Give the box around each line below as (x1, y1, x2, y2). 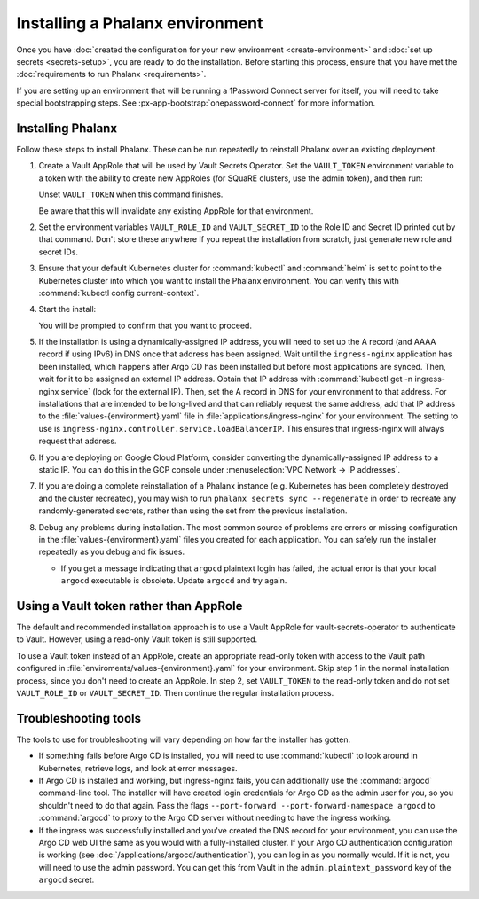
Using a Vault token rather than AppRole (16, 598, 243, 614)
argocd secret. (38, 874, 95, 886)
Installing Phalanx (16, 121, 118, 136)
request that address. (38, 435, 117, 447)
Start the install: (38, 304, 97, 315)
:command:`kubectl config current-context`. (38, 287, 200, 298)
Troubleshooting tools (16, 710, 142, 726)
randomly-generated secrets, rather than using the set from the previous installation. (38, 505, 348, 516)
